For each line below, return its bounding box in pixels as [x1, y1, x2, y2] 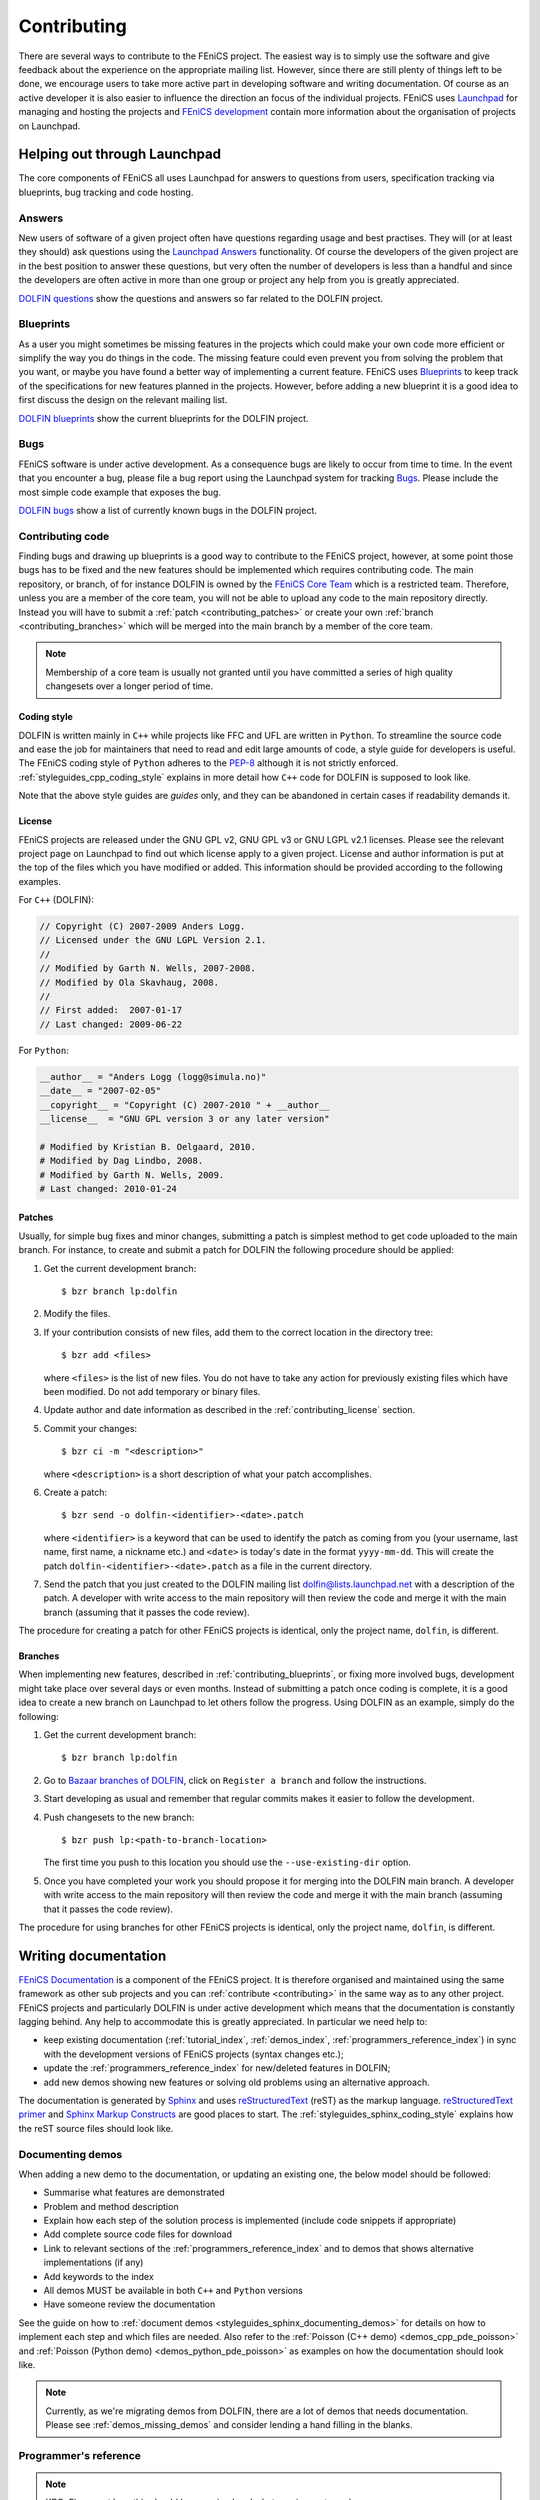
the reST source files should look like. [18, 2122, 174, 2134]
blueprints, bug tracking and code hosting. [18, 186, 194, 198]
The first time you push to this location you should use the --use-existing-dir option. [43, 1856, 412, 1869]
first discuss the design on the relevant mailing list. [18, 394, 228, 406]
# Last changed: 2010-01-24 [39, 1183, 177, 1194]
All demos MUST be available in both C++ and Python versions [43, 2285, 304, 2297]
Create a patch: [43, 1486, 108, 1498]
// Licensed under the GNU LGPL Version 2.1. [39, 935, 267, 946]
